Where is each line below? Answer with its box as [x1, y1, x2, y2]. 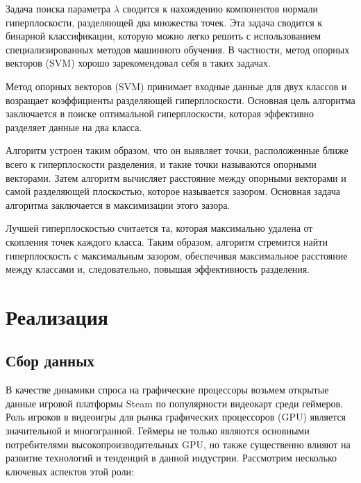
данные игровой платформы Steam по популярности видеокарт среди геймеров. [6, 396, 343, 410]
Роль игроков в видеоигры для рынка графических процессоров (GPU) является [6, 409, 346, 424]
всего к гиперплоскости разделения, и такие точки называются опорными [6, 156, 317, 171]
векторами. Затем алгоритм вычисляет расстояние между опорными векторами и [6, 170, 346, 185]
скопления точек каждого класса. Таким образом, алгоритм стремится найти [6, 234, 328, 248]
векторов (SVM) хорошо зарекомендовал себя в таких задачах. [6, 56, 271, 70]
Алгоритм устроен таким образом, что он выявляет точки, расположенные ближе [6, 143, 349, 158]
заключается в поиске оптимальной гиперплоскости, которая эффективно [6, 106, 314, 121]
